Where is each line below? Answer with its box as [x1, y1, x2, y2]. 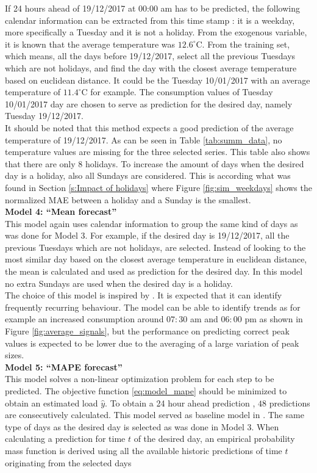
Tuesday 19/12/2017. [5, 109, 84, 122]
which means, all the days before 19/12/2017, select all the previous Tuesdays [5, 49, 296, 62]
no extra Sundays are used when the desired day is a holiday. [5, 276, 233, 289]
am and [190, 312, 218, 325]
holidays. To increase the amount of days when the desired [85, 157, 304, 170]
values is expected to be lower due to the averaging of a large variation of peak [5, 336, 299, 349]
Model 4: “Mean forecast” [5, 205, 117, 218]
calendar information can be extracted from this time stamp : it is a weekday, [5, 13, 295, 26]
